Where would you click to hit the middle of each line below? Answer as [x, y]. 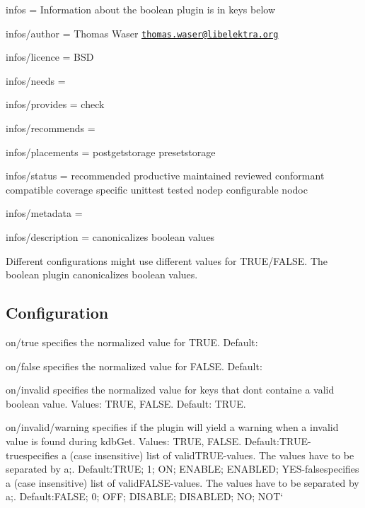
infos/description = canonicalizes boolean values [110, 237]
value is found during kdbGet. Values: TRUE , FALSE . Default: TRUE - [158, 441]
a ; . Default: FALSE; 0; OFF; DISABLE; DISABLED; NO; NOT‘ [145, 496]
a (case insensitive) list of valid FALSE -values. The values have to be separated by [182, 482]
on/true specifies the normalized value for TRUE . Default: [132, 342]
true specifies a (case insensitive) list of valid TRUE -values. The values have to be [180, 455]
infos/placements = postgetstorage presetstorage [111, 152]
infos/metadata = [44, 213]
